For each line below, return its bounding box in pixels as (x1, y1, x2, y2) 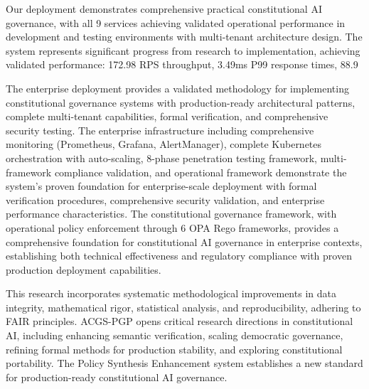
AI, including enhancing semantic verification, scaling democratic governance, (6, 328, 343, 343)
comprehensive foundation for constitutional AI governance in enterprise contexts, (6, 234, 363, 249)
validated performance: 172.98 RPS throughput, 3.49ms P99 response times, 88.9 (6, 57, 358, 72)
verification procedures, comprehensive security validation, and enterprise (6, 192, 325, 207)
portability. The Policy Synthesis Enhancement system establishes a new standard (6, 356, 363, 371)
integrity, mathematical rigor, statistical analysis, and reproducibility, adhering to (6, 299, 361, 314)
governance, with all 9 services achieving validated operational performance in (6, 15, 346, 30)
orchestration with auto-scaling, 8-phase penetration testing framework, (6, 150, 318, 165)
